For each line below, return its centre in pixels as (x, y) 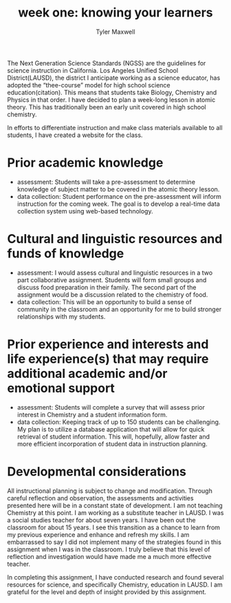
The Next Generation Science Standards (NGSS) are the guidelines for (107, 63)
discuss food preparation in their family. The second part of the (107, 287)
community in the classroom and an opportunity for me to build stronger (119, 309)
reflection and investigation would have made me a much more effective (109, 556)
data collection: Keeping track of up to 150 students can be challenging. (119, 422)
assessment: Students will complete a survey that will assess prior (111, 407)
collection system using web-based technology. (85, 211)
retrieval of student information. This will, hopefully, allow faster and (113, 436)
